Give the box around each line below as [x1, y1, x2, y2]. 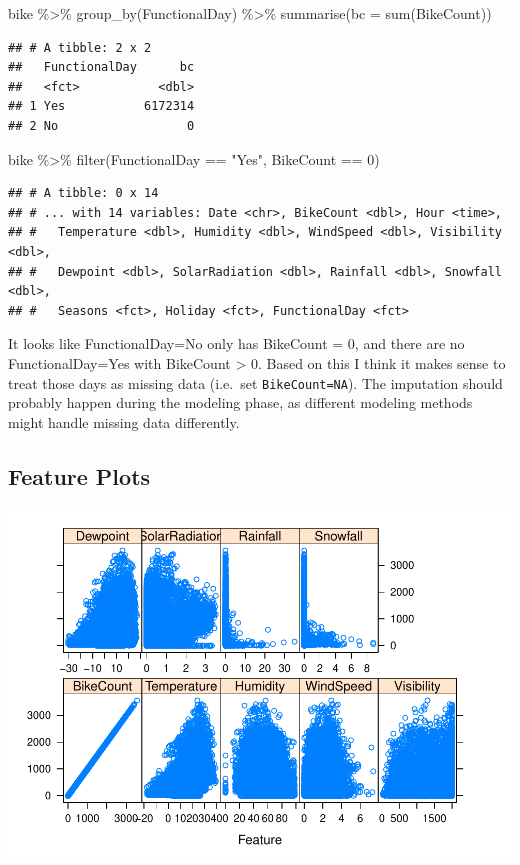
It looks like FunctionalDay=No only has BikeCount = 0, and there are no [8, 333, 465, 354]
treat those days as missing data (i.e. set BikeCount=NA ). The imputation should [8, 372, 503, 393]
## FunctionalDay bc [8, 60, 195, 75]
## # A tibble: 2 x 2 [8, 40, 152, 55]
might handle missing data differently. [8, 411, 240, 432]
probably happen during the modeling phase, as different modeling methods [8, 392, 473, 413]
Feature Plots [8, 460, 151, 491]
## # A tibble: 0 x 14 [8, 186, 159, 201]
